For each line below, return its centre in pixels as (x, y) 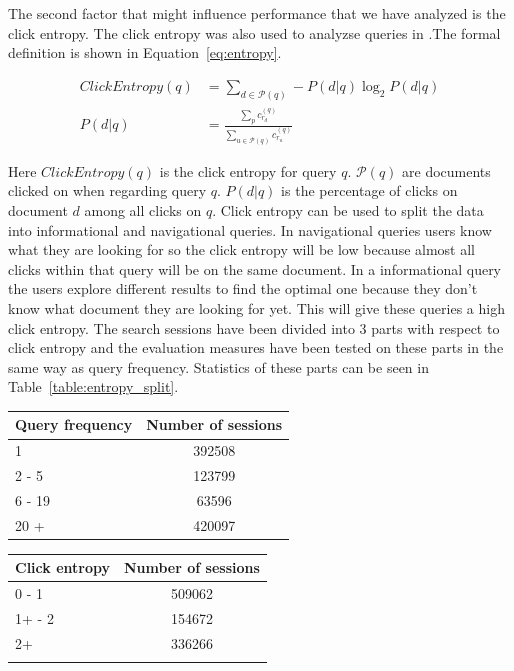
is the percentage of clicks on (369, 190)
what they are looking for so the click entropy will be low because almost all (241, 249)
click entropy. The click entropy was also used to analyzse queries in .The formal (254, 32)
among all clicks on (143, 209)
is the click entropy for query (248, 170)
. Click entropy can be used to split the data (348, 209)
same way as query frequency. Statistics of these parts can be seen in (218, 366)
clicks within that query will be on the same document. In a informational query (255, 268)
